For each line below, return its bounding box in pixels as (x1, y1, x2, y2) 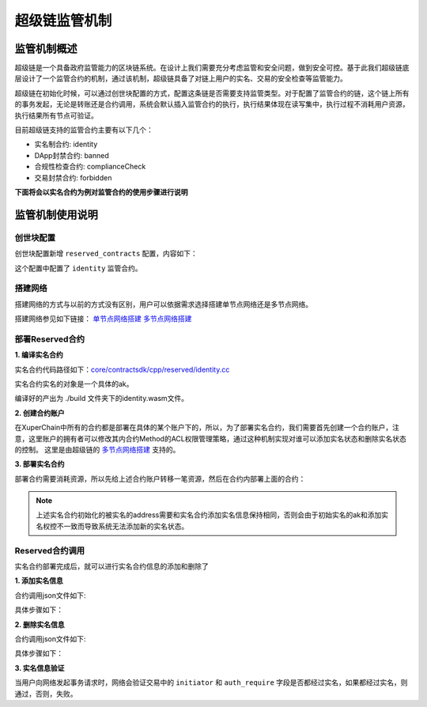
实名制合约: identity (34, 139, 98, 149)
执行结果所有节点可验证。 (14, 111, 98, 120)
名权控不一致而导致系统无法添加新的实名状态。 (36, 521, 189, 531)
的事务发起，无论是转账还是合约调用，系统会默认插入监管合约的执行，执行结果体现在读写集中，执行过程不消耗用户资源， (14, 100, 410, 109)
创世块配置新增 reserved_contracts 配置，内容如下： (14, 249, 198, 259)
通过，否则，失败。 (14, 689, 77, 698)
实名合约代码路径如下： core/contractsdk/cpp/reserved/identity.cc (14, 365, 230, 374)
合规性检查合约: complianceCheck (34, 162, 146, 172)
